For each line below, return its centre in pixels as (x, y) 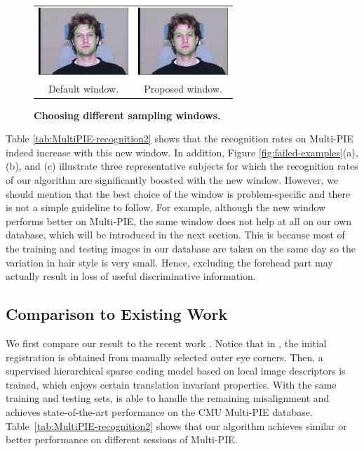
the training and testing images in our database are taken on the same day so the (181, 249)
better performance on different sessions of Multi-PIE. (122, 439)
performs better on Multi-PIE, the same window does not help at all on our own (179, 221)
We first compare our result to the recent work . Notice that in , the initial (166, 343)
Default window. (83, 88)
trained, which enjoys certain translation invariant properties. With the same (171, 384)
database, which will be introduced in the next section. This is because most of (175, 235)
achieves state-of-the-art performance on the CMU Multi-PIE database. (159, 411)
